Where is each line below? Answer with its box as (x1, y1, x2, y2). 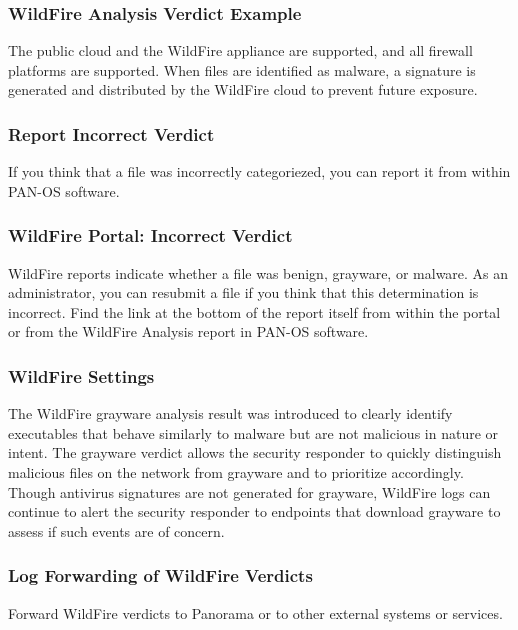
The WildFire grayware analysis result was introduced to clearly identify (8, 403, 453, 424)
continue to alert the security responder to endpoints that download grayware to (8, 501, 501, 522)
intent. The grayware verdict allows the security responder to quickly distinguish (8, 442, 502, 463)
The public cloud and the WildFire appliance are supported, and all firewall (8, 40, 473, 61)
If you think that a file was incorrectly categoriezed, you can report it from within (8, 161, 511, 182)
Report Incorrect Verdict (8, 121, 215, 146)
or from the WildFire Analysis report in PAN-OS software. (8, 321, 369, 342)
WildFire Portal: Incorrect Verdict (8, 223, 293, 248)
